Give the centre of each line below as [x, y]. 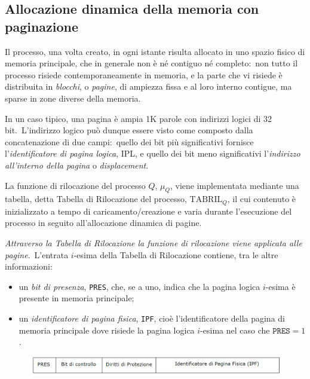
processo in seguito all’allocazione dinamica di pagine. [103, 223]
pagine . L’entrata [37, 254]
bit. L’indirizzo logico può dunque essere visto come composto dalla [129, 130]
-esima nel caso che [235, 330]
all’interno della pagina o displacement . [77, 165]
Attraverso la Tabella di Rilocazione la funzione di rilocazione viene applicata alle [154, 242]
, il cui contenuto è [262, 199]
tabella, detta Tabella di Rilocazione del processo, [96, 199]
